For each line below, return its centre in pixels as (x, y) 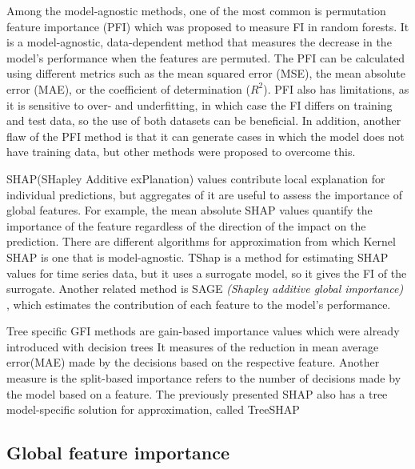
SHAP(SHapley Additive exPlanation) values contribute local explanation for (196, 178)
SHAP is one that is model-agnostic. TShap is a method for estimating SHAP (198, 257)
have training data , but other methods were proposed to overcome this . (181, 152)
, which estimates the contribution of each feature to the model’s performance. (199, 304)
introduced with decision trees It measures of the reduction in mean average (193, 346)
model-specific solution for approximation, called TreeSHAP (153, 409)
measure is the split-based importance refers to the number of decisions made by (204, 378)
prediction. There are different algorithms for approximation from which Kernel (201, 241)
